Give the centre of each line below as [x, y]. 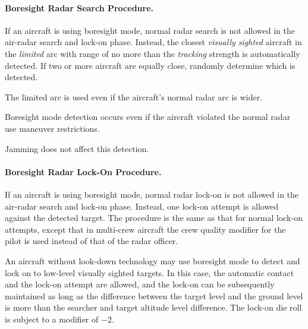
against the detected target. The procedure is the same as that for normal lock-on [154, 218]
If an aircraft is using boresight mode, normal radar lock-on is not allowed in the [152, 194]
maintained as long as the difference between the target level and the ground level [154, 295]
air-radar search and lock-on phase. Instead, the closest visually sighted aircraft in [153, 42]
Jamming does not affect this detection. [77, 148]
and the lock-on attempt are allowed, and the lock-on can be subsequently [140, 284]
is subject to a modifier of [52, 319]
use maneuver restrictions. [52, 128]
